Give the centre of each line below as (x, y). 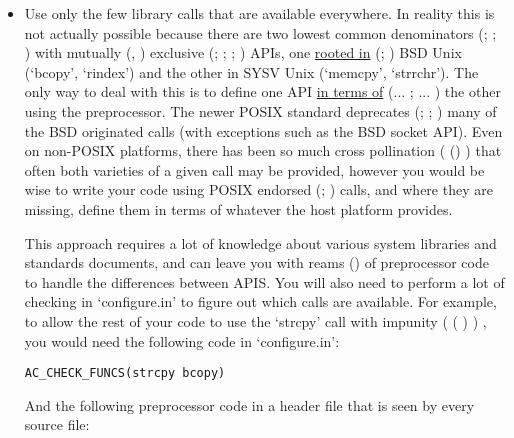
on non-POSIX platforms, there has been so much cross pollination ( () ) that (263, 150)
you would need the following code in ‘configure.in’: (182, 340)
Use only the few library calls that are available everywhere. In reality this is (259, 13)
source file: (57, 424)
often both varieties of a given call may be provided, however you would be (254, 169)
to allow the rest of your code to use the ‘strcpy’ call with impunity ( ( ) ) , (255, 320)
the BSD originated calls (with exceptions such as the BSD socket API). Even (263, 130)
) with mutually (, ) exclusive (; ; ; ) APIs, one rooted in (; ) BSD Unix (243, 52)
